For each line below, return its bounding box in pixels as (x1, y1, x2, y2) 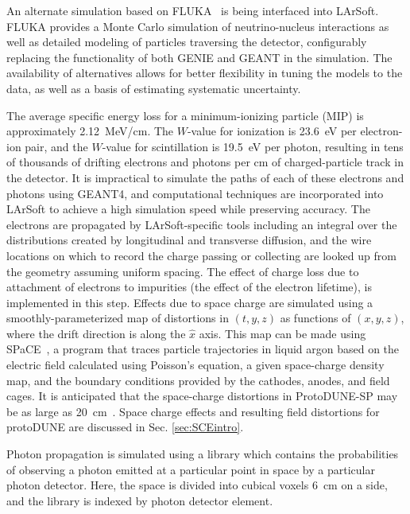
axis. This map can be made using (199, 325, 366, 341)
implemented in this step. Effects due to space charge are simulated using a (6, 294, 373, 310)
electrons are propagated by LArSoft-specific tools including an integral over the (6, 216, 397, 232)
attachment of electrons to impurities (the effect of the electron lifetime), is (6, 278, 372, 295)
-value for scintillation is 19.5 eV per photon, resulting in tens (102, 138, 404, 154)
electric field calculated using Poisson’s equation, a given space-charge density (6, 356, 385, 373)
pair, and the (25, 138, 88, 154)
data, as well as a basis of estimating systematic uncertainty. (6, 80, 301, 96)
